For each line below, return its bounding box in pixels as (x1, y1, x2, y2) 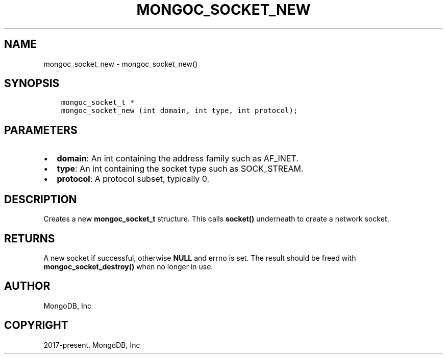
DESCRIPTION (4, 192, 77, 206)
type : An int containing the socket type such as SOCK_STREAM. (57, 163, 304, 174)
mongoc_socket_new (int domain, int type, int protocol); (61, 106, 298, 115)
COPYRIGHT (4, 319, 68, 332)
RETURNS (4, 232, 55, 245)
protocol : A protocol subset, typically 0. (57, 174, 210, 184)
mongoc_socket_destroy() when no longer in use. (43, 262, 213, 271)
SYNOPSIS (4, 77, 60, 90)
